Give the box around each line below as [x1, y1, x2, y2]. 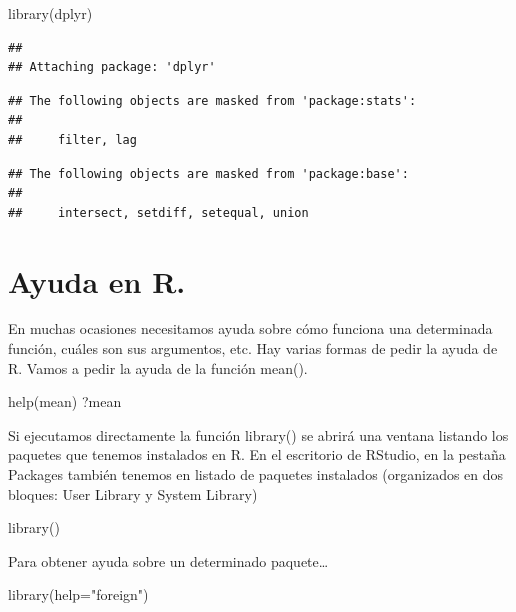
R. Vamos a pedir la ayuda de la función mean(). [8, 357, 308, 378]
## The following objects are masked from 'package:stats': [8, 93, 417, 108]
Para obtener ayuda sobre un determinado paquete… [8, 550, 329, 571]
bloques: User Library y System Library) [8, 483, 258, 504]
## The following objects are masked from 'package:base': [8, 166, 409, 181]
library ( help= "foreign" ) [8, 584, 149, 605]
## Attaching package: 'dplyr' [8, 60, 216, 75]
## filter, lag [8, 132, 137, 147]
